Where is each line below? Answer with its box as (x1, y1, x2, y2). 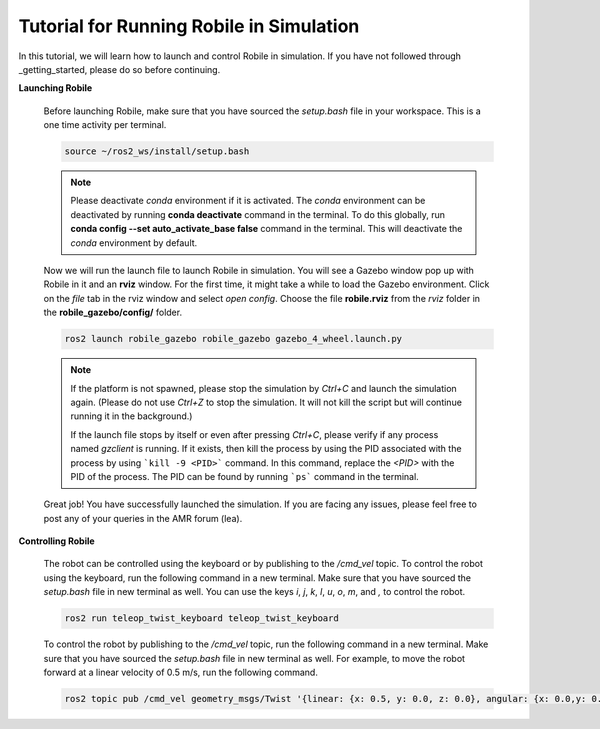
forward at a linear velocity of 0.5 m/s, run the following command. (43, 666, 319, 678)
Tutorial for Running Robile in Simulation (18, 15, 360, 37)
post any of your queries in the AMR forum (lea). (43, 512, 243, 524)
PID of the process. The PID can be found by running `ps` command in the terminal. (70, 470, 419, 482)
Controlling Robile (18, 535, 95, 547)
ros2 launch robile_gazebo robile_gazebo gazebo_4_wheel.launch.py (64, 333, 403, 345)
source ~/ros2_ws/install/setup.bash (64, 146, 250, 157)
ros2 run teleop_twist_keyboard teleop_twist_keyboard (64, 613, 339, 624)
